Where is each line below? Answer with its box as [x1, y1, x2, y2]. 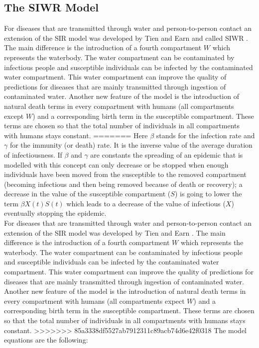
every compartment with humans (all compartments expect [4, 295, 185, 306]
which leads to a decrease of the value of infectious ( [66, 198, 226, 208]
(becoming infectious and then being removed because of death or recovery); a [4, 178, 243, 189]
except [4, 110, 24, 121]
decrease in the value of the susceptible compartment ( [4, 188, 171, 199]
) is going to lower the [174, 188, 242, 199]
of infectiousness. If [4, 149, 62, 160]
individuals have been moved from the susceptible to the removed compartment [4, 169, 247, 179]
